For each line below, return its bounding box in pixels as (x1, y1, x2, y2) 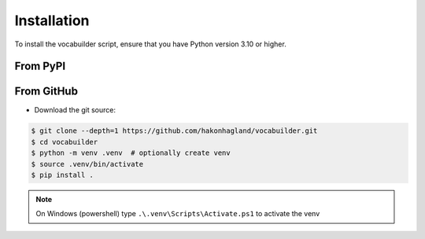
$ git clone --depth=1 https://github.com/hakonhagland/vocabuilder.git (31, 127, 318, 135)
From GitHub (14, 85, 79, 98)
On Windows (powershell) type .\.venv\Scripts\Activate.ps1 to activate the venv (35, 209, 320, 219)
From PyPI (14, 60, 66, 73)
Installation (14, 12, 90, 29)
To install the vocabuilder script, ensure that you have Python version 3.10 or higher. (14, 39, 286, 49)
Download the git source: (34, 105, 116, 115)
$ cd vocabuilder (31, 138, 98, 146)
